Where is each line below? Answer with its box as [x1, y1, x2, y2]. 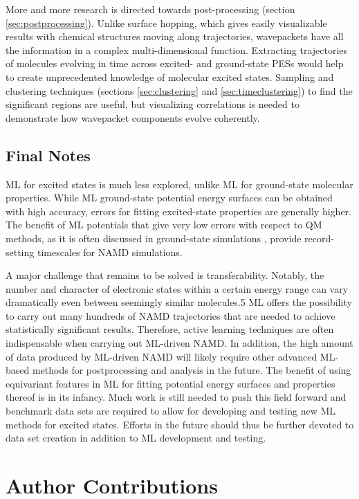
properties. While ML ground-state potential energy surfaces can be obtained [6, 190, 333, 205]
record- [304, 230, 334, 245]
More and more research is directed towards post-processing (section [6, 2, 295, 16]
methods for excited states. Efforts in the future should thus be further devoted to [6, 417, 354, 431]
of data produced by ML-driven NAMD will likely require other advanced [6, 349, 317, 363]
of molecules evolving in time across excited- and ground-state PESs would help [6, 56, 344, 71]
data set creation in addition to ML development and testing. [6, 430, 266, 445]
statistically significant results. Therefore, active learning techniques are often [6, 322, 334, 336]
